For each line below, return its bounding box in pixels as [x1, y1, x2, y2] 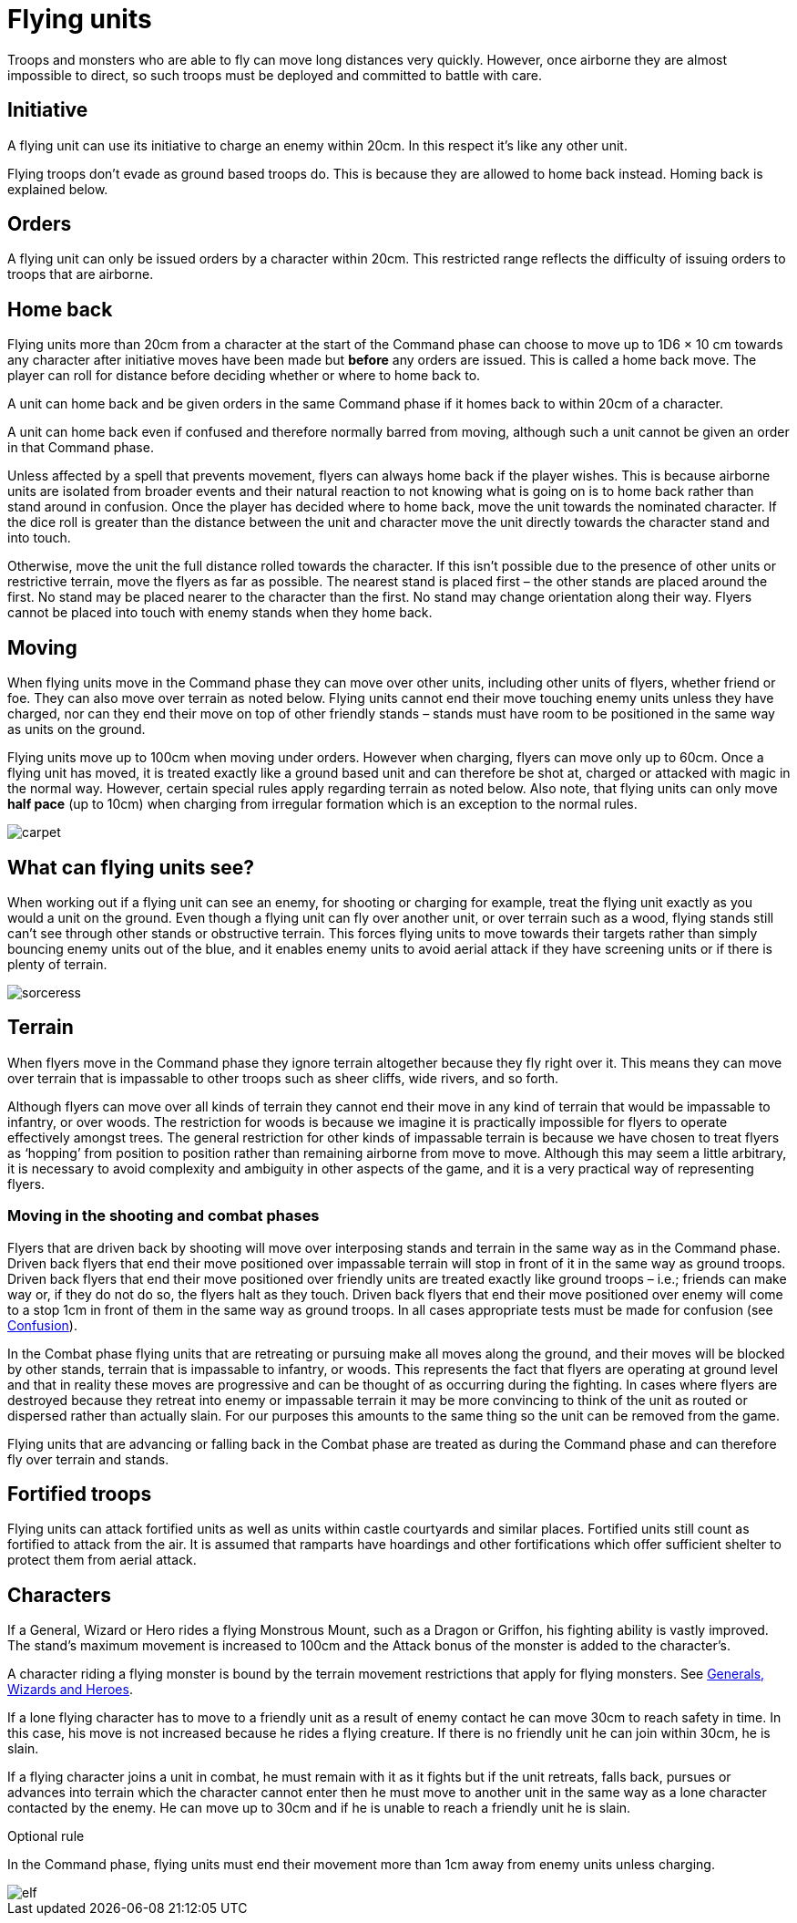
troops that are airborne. [7, 266, 154, 283]
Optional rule [7, 1828, 85, 1845]
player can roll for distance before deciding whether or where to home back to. [7, 367, 481, 384]
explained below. [7, 181, 108, 197]
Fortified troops [7, 1482, 152, 1505]
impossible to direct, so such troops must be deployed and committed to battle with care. [7, 67, 542, 83]
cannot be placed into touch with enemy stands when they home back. [7, 605, 433, 621]
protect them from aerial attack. [7, 1552, 197, 1568]
